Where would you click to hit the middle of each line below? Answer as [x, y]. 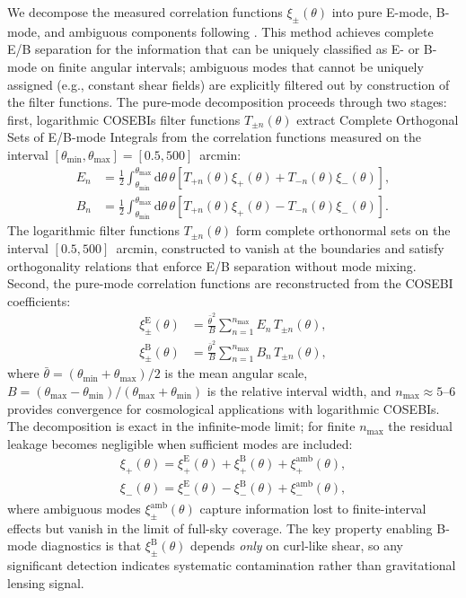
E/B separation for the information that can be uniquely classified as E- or [214, 49]
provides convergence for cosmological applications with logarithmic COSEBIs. [224, 408]
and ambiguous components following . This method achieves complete [239, 31]
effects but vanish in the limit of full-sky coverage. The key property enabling [220, 528]
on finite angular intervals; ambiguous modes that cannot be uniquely [232, 66]
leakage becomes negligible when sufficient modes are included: [180, 443]
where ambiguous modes [74, 509]
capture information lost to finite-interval [313, 509]
